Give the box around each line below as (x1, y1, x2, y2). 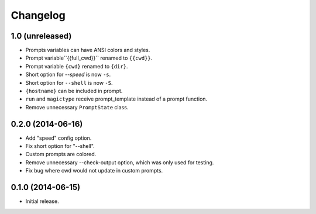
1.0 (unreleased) (11, 31, 72, 41)
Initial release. (25, 198, 59, 205)
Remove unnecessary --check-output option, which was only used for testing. (25, 158, 214, 166)
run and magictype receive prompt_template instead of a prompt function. (25, 95, 208, 102)
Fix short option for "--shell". (25, 143, 95, 150)
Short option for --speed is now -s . (25, 71, 111, 78)
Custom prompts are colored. (25, 151, 97, 158)
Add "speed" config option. (25, 134, 92, 141)
